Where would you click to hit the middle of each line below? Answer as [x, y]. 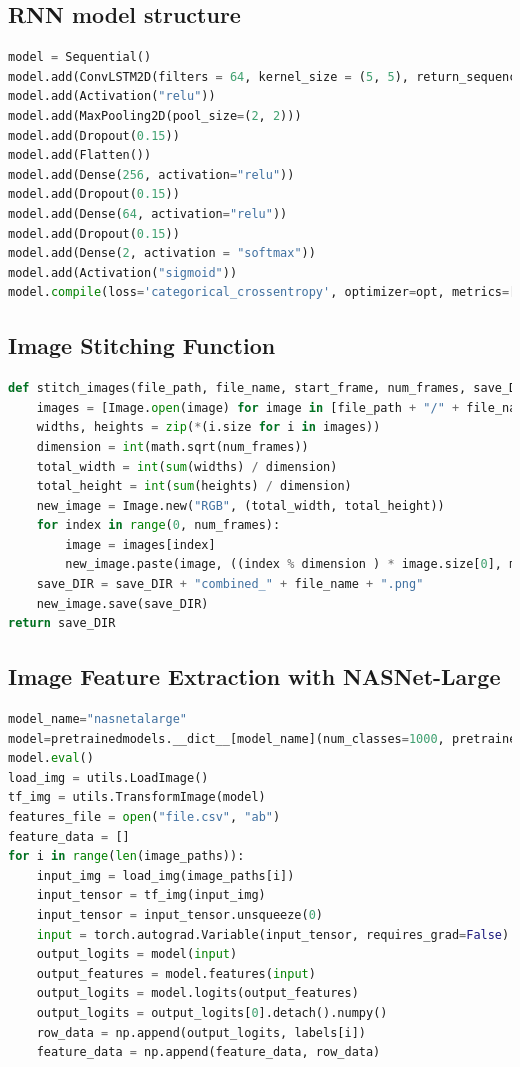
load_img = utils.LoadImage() [108, 777]
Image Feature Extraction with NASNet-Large [254, 676]
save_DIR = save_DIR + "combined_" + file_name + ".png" [230, 584]
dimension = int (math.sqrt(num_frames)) [172, 446]
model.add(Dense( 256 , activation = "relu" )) [151, 174]
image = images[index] [140, 544]
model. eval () [51, 758]
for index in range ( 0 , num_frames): [158, 525]
